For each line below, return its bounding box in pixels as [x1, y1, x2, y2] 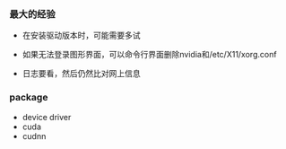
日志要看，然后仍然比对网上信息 [22, 68, 141, 79]
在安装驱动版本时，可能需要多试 [22, 30, 141, 41]
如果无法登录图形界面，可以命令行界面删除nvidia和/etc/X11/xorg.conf [22, 49, 277, 60]
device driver [22, 111, 72, 122]
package [9, 92, 48, 104]
